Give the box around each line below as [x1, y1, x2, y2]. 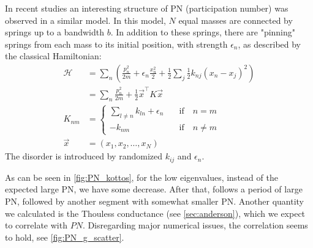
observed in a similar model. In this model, [5, 13, 166, 26]
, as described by [238, 37, 301, 50]
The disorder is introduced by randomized [5, 150, 162, 162]
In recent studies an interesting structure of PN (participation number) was [5, 2, 288, 14]
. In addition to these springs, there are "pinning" [110, 26, 296, 38]
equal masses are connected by [178, 13, 293, 26]
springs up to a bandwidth [5, 26, 105, 38]
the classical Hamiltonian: [5, 49, 102, 62]
